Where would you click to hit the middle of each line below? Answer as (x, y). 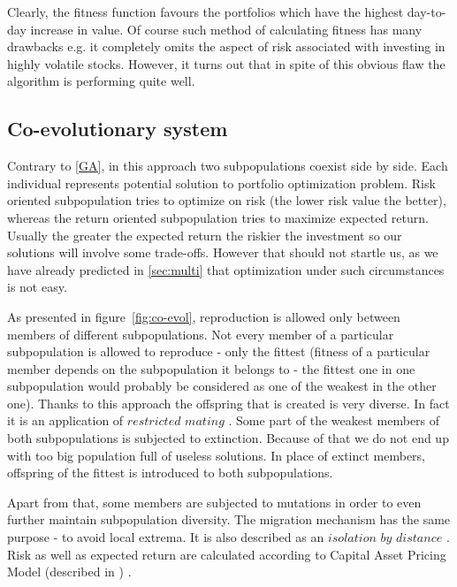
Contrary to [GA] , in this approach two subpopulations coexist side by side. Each (228, 166)
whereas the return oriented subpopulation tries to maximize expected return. (218, 217)
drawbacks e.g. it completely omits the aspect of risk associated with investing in (226, 46)
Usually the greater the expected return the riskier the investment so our (205, 235)
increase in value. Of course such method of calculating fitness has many (226, 29)
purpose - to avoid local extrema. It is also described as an (166, 537)
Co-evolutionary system (118, 129)
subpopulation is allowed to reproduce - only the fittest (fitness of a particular (219, 351)
